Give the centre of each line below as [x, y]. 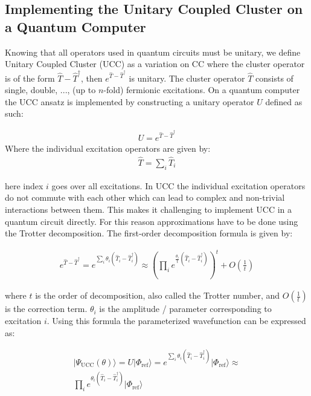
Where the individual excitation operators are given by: [108, 148]
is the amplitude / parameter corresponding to [185, 309]
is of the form [30, 78]
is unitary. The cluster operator [187, 78]
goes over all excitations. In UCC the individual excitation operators [178, 185]
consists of [274, 78]
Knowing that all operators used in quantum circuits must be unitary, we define [153, 52]
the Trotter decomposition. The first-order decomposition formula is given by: [149, 233]
